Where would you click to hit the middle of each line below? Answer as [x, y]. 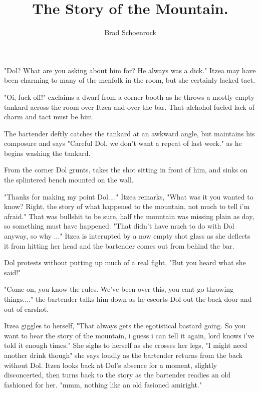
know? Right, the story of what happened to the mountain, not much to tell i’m [127, 206]
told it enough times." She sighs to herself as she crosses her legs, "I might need [126, 345]
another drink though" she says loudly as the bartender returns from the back [123, 355]
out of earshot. [27, 309]
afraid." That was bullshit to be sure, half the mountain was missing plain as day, [129, 216]
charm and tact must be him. [49, 117]
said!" [13, 272]
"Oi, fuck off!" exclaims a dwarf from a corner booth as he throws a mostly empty [129, 96]
